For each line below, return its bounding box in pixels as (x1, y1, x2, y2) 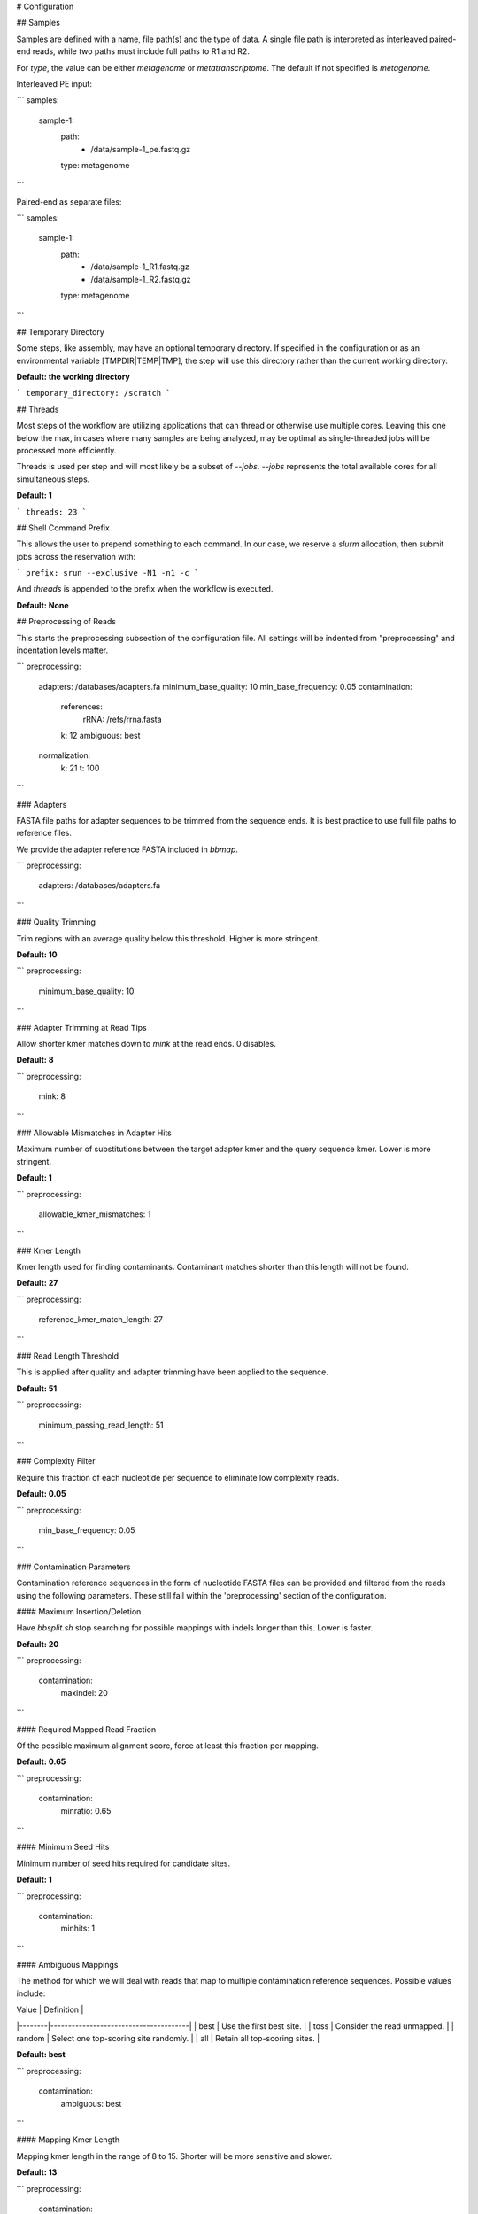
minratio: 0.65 (60, 1805, 112, 1815)
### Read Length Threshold (16, 1351, 119, 1361)
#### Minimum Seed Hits (16, 1842, 110, 1853)
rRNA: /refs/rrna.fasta (82, 714, 163, 724)
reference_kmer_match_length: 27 (38, 1314, 164, 1325)
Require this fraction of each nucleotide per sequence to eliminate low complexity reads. (16, 1472, 340, 1482)
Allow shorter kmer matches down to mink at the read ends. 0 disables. (16, 1039, 276, 1049)
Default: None (16, 600, 70, 610)
